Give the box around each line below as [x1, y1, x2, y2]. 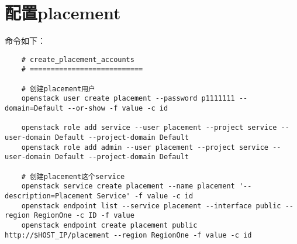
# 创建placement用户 [21, 84, 95, 93]
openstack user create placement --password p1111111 [21, 94, 235, 103]
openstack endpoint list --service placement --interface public [21, 201, 281, 210]
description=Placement [5, 191, 93, 200]
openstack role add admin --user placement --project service [21, 143, 269, 152]
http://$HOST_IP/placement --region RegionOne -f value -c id [5, 231, 252, 239]
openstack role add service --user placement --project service [21, 123, 277, 132]
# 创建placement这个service [21, 172, 125, 181]
